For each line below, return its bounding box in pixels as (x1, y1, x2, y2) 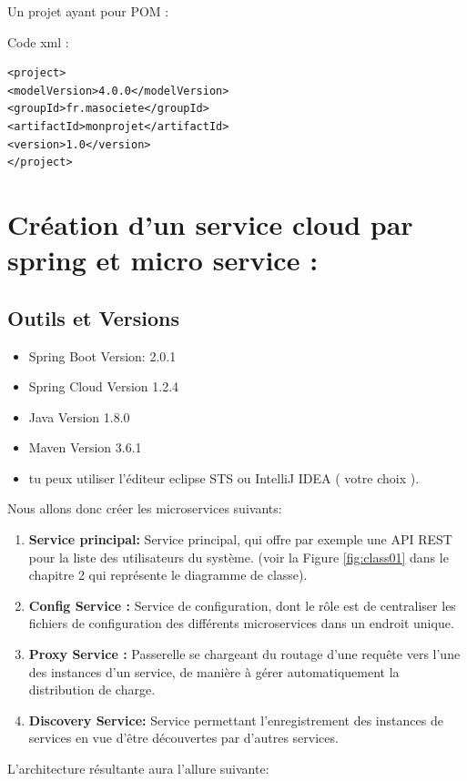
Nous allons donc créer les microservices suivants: (7, 499, 282, 518)
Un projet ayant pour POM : (7, 2, 169, 20)
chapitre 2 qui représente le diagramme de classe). (28, 565, 308, 584)
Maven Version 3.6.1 (28, 438, 142, 457)
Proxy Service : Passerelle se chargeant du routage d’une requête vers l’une (28, 644, 461, 664)
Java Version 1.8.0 (28, 407, 130, 426)
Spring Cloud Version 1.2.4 (28, 377, 179, 396)
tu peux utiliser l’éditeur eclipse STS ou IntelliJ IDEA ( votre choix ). (28, 468, 420, 487)
